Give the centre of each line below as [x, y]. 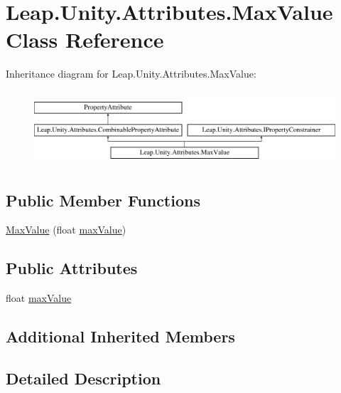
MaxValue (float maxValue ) [66, 230]
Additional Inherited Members [120, 336]
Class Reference [85, 40]
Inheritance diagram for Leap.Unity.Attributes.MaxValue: [131, 74]
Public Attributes [72, 268]
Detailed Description [83, 378]
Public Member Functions [103, 200]
